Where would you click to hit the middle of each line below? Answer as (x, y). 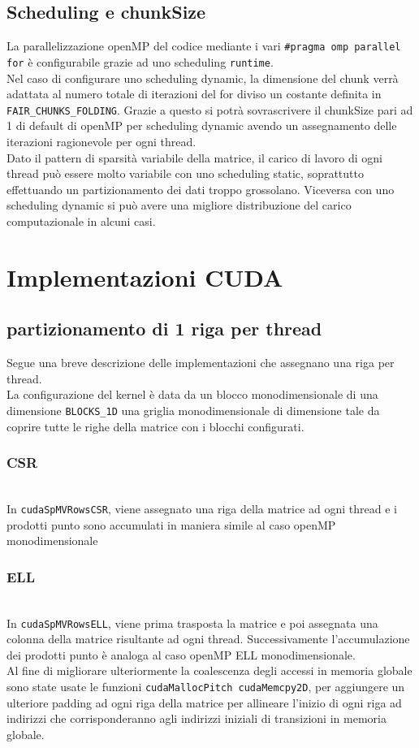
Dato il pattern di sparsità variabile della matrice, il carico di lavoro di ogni (194, 157)
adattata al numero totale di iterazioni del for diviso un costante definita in (194, 94)
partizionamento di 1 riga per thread (164, 329)
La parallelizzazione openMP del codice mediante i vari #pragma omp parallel (204, 46)
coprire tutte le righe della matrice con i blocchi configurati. (156, 426)
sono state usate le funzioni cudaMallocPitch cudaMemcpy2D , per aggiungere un (206, 687)
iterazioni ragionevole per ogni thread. (102, 141)
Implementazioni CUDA (145, 277)
